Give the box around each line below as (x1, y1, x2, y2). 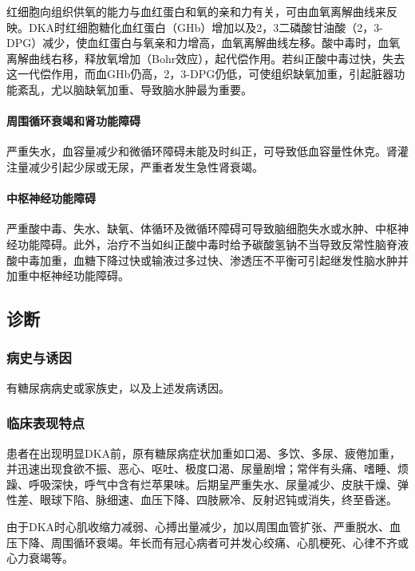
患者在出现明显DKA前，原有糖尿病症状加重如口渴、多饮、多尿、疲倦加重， (6, 444, 401, 461)
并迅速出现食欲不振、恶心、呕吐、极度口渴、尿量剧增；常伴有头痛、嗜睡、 (6, 460, 397, 477)
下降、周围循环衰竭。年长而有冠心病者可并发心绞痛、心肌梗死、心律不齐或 (17, 534, 409, 550)
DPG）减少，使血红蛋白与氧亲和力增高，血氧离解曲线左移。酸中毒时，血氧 (6, 34, 401, 51)
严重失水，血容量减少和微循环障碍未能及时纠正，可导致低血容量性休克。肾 (6, 143, 397, 159)
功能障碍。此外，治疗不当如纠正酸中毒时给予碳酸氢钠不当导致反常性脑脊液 (17, 235, 409, 252)
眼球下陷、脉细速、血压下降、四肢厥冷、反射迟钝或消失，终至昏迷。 (39, 491, 397, 508)
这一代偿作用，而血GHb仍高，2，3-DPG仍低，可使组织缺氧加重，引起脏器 (6, 65, 394, 82)
